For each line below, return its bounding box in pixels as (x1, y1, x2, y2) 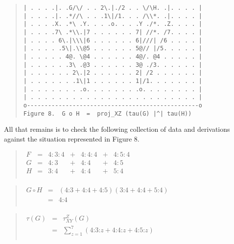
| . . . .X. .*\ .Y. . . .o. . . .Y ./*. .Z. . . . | (23, 20, 202, 28)
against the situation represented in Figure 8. (4, 133, 140, 143)
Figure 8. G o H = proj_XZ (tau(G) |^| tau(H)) (23, 110, 192, 117)
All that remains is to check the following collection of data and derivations (4, 124, 230, 134)
